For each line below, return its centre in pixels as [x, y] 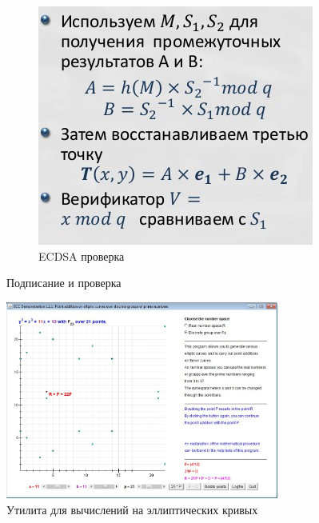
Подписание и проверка [64, 283]
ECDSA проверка [82, 256]
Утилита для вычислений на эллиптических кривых [132, 509]
